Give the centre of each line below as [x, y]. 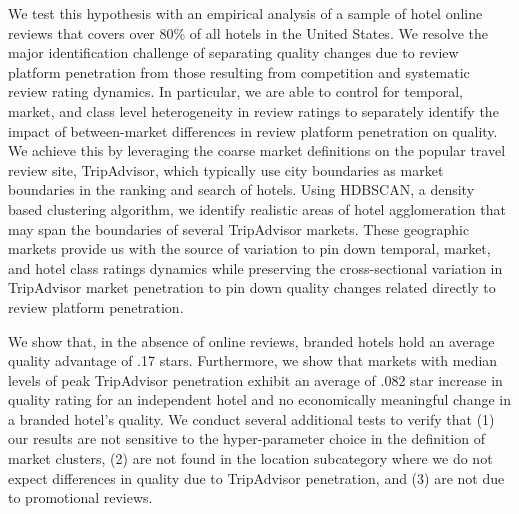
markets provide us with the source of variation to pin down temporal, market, [249, 248]
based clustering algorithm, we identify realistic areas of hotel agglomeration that [257, 208]
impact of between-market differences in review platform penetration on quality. [253, 130]
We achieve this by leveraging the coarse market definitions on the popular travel [257, 150]
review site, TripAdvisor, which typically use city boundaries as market [226, 169]
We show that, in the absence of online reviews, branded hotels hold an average [251, 340]
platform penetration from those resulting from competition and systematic [239, 71]
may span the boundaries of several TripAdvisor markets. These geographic [239, 228]
